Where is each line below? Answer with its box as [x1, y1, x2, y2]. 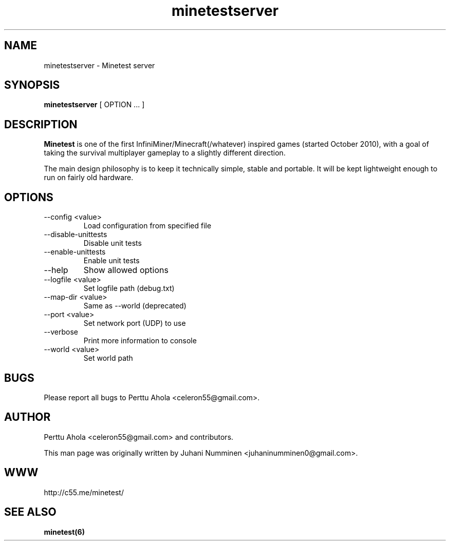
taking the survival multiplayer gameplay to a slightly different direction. [44, 148, 286, 158]
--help [44, 265, 68, 276]
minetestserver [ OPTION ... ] [44, 100, 145, 109]
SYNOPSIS [4, 79, 60, 92]
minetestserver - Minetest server [44, 61, 155, 70]
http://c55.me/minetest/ [44, 488, 124, 497]
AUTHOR [4, 411, 51, 424]
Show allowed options [83, 265, 168, 276]
